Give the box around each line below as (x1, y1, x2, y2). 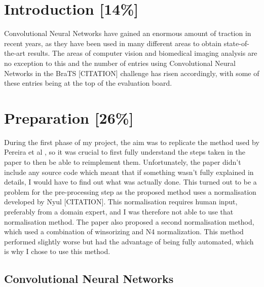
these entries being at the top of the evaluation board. (4, 78, 172, 88)
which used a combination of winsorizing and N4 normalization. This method (4, 226, 244, 237)
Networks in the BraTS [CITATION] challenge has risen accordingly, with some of (4, 67, 259, 78)
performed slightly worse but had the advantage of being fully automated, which (4, 236, 254, 246)
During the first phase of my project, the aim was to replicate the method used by (4, 136, 259, 147)
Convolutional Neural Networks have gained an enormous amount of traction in (4, 28, 251, 39)
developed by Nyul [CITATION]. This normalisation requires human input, (4, 196, 238, 207)
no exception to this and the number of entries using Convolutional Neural (4, 57, 236, 68)
